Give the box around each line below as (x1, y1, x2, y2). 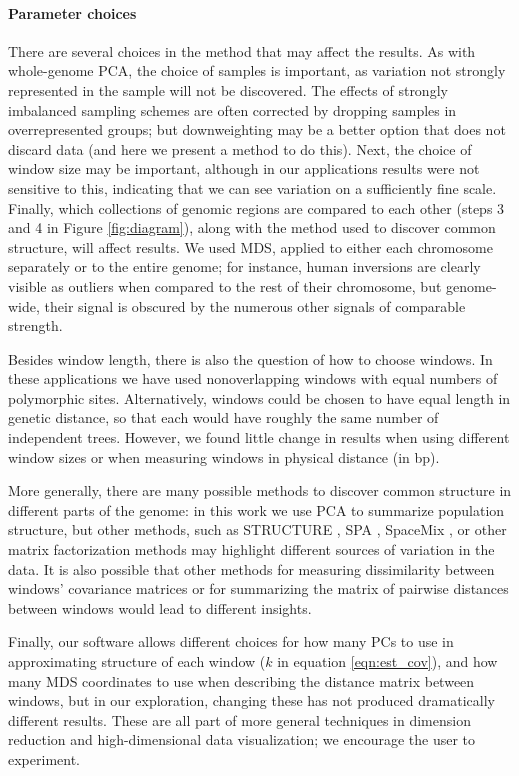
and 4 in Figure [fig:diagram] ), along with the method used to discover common (8, 217, 496, 238)
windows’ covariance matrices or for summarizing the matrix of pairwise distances (8, 578, 509, 599)
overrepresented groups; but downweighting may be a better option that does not (8, 119, 506, 140)
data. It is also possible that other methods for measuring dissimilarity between (8, 558, 495, 579)
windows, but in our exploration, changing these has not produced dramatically (8, 690, 495, 711)
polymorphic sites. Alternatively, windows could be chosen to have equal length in (8, 387, 511, 408)
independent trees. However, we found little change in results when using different (8, 427, 510, 448)
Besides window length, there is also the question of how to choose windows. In (8, 348, 493, 369)
